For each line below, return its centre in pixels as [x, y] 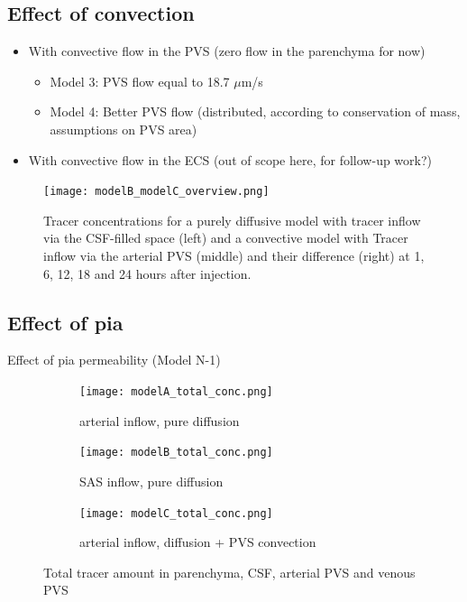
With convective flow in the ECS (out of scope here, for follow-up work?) [230, 159]
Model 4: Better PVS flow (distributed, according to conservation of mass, [255, 111]
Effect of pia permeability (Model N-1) [114, 360]
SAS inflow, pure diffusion [151, 481]
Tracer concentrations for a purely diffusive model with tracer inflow [232, 220]
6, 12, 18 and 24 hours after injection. [147, 273]
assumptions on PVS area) [124, 129]
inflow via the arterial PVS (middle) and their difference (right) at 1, [234, 256]
